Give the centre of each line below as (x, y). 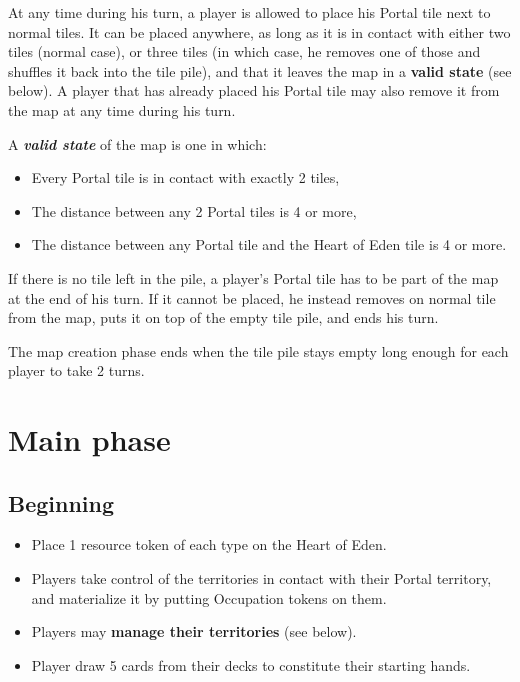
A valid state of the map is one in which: (137, 143)
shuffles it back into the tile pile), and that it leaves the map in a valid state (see (260, 70)
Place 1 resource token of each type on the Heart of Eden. (209, 544)
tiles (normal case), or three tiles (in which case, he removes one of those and (244, 51)
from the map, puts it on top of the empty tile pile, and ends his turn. (223, 317)
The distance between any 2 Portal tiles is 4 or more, (194, 210)
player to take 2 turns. (76, 370)
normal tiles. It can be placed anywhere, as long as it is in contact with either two (259, 31)
